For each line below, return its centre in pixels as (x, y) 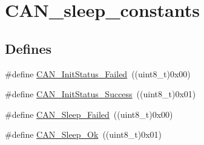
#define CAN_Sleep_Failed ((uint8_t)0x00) (89, 114)
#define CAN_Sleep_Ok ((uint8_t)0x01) (84, 134)
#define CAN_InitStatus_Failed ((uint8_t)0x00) (98, 73)
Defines (28, 48)
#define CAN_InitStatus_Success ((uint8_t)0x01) (100, 94)
